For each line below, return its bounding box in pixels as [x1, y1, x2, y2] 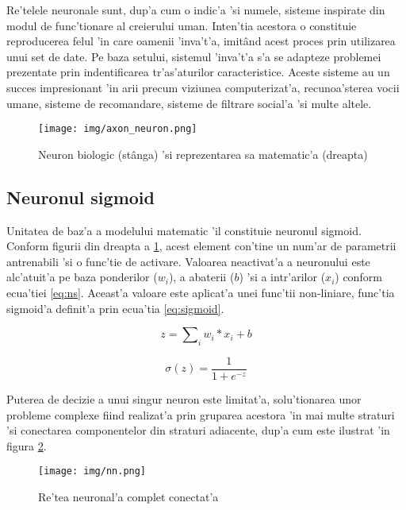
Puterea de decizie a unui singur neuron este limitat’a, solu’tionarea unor [6, 391, 362, 408]
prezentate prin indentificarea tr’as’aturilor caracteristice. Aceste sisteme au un [6, 64, 390, 80]
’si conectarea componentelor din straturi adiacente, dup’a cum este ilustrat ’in [6, 422, 390, 439]
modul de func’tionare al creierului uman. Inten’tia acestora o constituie [6, 17, 357, 33]
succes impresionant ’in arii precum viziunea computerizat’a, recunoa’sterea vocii [6, 79, 400, 95]
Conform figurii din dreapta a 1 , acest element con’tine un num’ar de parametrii [6, 238, 396, 254]
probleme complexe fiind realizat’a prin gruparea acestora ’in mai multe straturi [6, 406, 395, 423]
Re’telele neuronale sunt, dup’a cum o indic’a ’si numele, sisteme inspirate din [6, 2, 385, 17]
